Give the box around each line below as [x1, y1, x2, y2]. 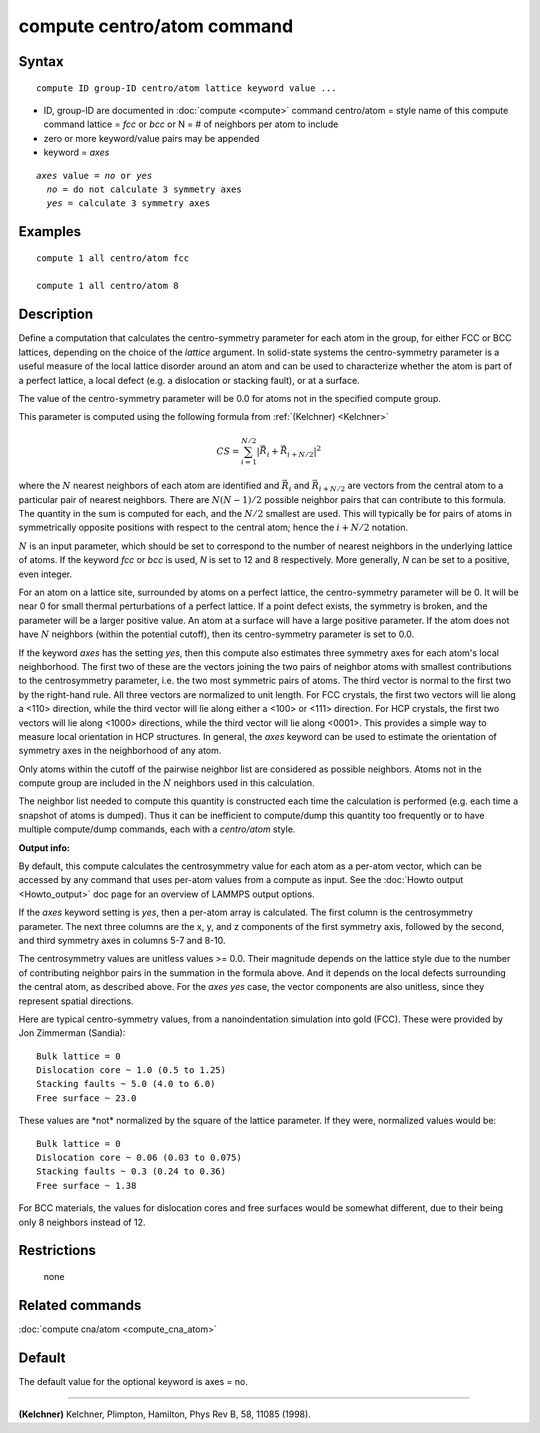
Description [18, 306, 94, 323]
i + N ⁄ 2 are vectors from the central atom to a [318, 480, 504, 494]
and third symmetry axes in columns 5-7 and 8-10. [18, 934, 226, 946]
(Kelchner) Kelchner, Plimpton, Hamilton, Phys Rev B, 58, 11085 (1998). [18, 1408, 312, 1420]
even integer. [18, 568, 73, 580]
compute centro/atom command [18, 15, 294, 37]
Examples [18, 223, 82, 240]
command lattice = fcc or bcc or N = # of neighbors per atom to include [43, 118, 339, 130]
